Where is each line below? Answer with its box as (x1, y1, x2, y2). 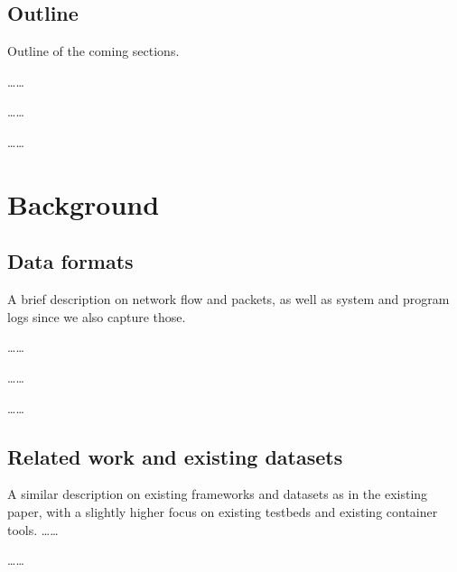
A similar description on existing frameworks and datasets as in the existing (7, 484, 428, 503)
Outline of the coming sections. (7, 42, 180, 60)
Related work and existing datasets (7, 442, 343, 470)
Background (7, 185, 160, 222)
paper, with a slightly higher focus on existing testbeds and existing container (7, 502, 438, 521)
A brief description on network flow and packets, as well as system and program (7, 290, 450, 309)
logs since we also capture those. (7, 307, 186, 326)
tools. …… (7, 520, 59, 539)
